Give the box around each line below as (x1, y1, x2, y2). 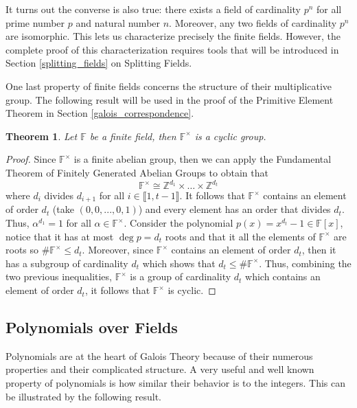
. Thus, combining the (259, 256, 352, 270)
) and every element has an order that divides (138, 202, 331, 216)
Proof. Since (5, 152, 56, 166)
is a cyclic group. (194, 128, 266, 143)
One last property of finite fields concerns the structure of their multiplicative (5, 78, 332, 93)
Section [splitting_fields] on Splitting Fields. (5, 56, 192, 70)
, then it (301, 242, 336, 257)
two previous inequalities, (5, 269, 112, 284)
